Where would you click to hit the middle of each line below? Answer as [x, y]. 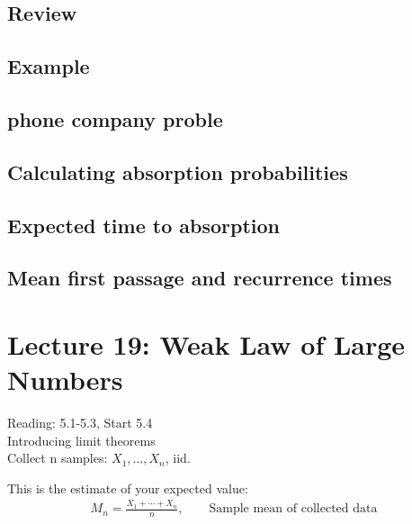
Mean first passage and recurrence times [200, 278]
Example [49, 66]
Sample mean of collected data [293, 509]
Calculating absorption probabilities [178, 172]
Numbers [65, 379]
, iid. [178, 458]
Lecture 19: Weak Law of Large [206, 343]
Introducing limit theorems [81, 440]
